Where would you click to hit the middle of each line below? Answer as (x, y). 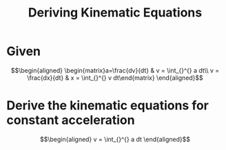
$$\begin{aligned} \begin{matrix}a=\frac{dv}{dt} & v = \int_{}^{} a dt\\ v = (115, 70)
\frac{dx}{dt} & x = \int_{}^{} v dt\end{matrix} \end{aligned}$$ (115, 78)
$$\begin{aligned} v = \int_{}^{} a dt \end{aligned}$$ (115, 139)
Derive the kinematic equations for (108, 106)
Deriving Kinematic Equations (115, 13)
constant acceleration (71, 120)
